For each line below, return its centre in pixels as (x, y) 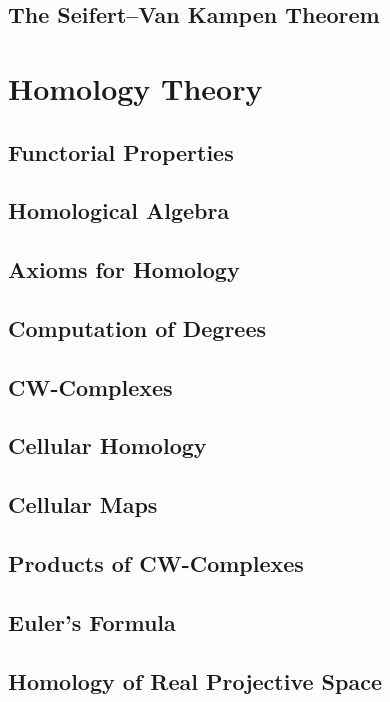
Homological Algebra (119, 210)
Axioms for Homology (124, 269)
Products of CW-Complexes (156, 563)
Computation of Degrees (137, 327)
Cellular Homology (107, 445)
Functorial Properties (121, 151)
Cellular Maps (83, 504)
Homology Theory (135, 87)
